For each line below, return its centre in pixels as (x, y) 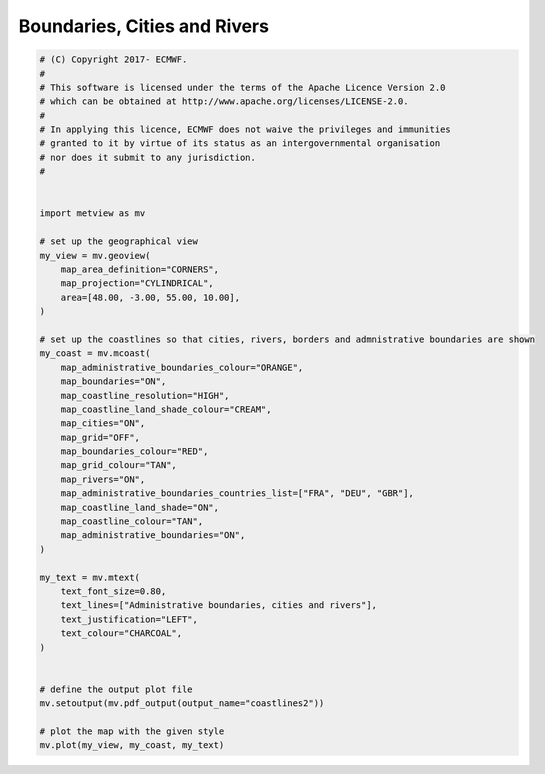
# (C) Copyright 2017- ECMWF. (113, 59)
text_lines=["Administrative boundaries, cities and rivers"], (219, 605)
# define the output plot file (116, 689)
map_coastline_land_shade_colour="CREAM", (166, 409)
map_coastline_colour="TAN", (132, 521)
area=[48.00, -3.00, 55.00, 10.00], (150, 297)
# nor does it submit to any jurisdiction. (148, 157)
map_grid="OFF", (100, 437)
